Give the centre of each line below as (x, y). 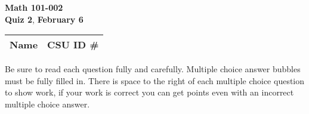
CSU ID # (73, 45)
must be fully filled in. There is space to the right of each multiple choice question (155, 80)
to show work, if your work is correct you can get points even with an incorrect (149, 92)
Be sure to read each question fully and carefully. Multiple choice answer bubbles (153, 69)
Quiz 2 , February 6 (44, 19)
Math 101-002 (34, 7)
